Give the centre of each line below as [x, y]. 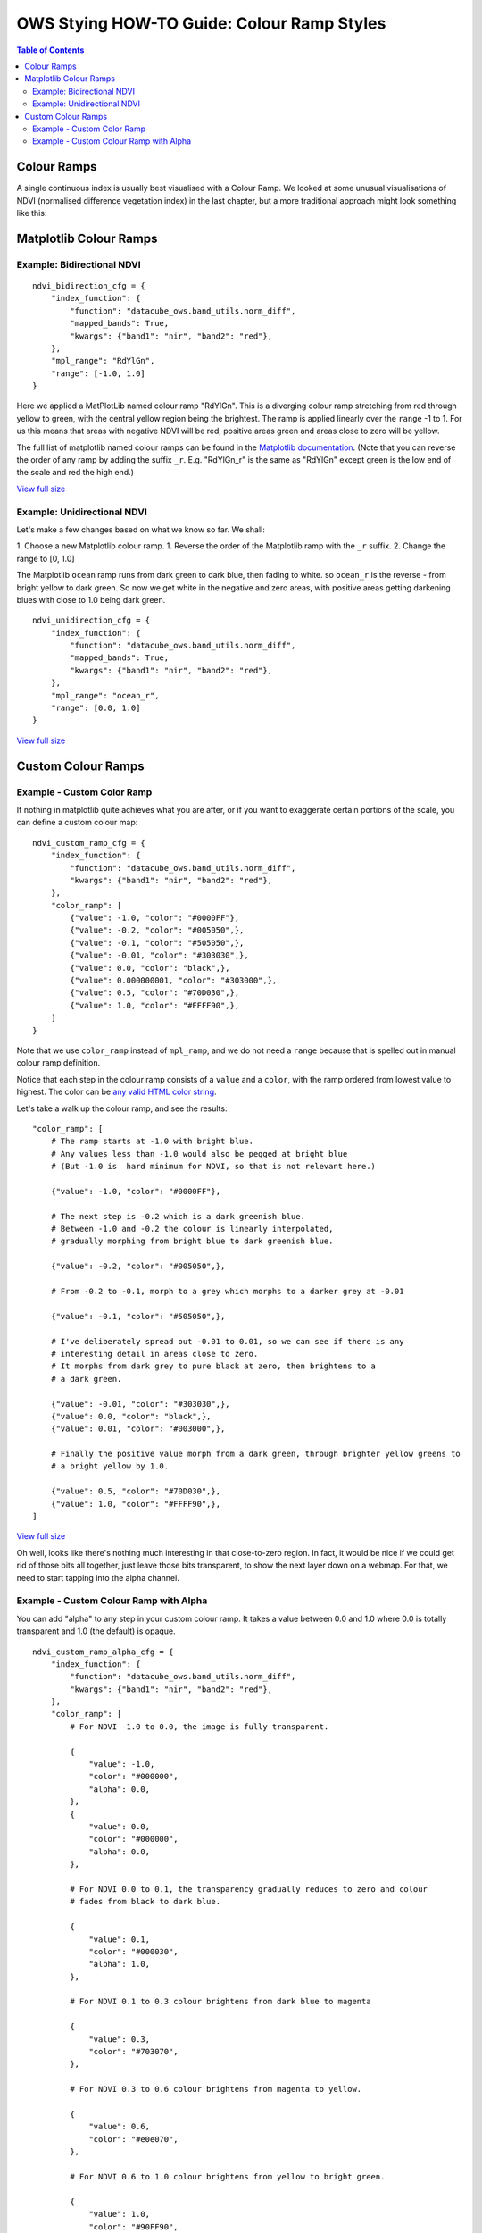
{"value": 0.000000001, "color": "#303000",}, [174, 981]
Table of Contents [50, 50]
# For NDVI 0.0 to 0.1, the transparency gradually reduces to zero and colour [249, 1889]
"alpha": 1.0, [120, 1964]
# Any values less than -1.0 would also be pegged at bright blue [199, 1154]
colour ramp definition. [58, 1063]
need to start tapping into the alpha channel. [98, 1577]
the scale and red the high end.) [75, 473]
